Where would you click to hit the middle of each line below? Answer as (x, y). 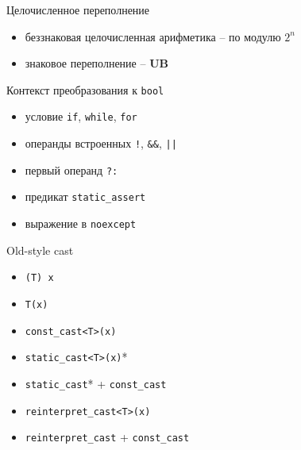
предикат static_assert (85, 196)
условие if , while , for (81, 116)
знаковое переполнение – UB (96, 63)
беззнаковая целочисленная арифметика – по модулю (153, 36)
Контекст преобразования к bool (85, 89)
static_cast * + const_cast (96, 383)
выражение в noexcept (81, 223)
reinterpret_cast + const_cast (107, 437)
